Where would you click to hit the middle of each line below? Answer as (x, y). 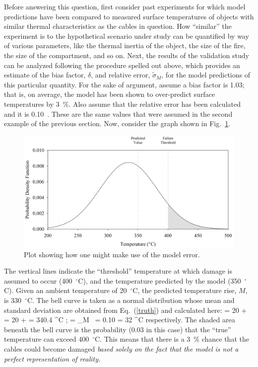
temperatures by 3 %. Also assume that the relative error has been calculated (122, 104)
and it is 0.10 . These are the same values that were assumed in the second (118, 113)
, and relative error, (121, 75)
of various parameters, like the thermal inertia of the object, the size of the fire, (125, 45)
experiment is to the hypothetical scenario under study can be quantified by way (127, 36)
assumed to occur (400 (38, 280)
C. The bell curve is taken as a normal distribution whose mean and (131, 300)
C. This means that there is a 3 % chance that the (172, 339)
